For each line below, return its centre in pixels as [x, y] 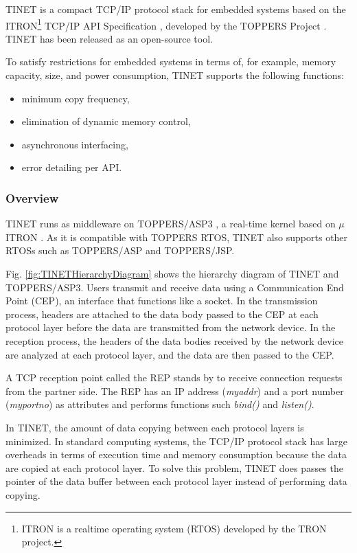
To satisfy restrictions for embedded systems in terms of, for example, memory [171, 61]
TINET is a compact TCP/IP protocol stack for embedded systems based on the [176, 9]
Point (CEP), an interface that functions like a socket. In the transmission [162, 301]
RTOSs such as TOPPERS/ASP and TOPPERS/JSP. [120, 250]
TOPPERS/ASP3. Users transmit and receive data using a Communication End [175, 287]
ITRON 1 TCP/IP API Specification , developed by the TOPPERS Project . [166, 24]
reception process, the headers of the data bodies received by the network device [175, 340]
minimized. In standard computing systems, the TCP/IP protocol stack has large [176, 441]
